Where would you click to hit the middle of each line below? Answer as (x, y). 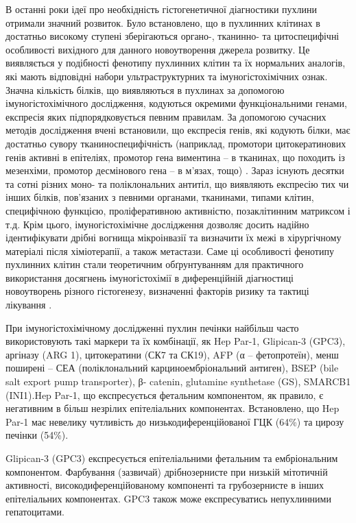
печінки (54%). (37, 435)
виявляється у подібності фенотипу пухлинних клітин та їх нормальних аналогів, (176, 63)
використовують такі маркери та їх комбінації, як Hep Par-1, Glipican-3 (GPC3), (176, 341)
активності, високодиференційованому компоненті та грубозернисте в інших (165, 485)
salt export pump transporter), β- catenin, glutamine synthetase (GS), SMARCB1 (178, 381)
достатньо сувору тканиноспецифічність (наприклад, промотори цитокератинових (176, 143)
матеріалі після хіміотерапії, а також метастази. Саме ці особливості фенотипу (170, 251)
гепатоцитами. (35, 512)
